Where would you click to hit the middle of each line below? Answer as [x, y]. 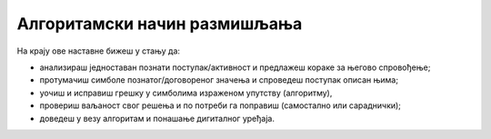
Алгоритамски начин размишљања [160, 24]
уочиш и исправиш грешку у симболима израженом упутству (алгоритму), [186, 93]
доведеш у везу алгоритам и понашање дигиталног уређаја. [157, 118]
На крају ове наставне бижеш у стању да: [99, 51]
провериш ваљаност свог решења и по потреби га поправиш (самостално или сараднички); [220, 105]
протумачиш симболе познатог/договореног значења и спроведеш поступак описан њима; [219, 80]
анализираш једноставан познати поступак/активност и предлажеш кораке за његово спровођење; [235, 67]
